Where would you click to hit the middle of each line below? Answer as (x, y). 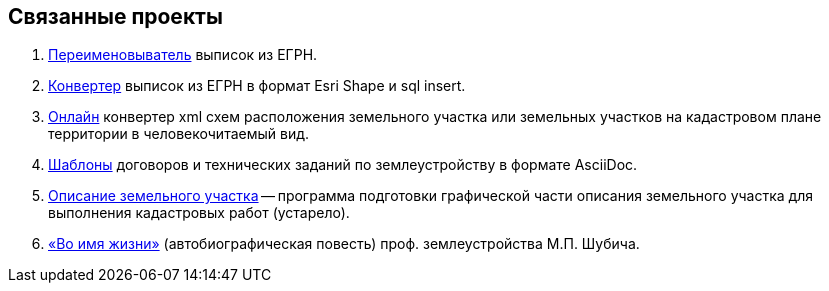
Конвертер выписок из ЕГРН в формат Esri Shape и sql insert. (257, 86)
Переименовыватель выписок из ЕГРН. (183, 55)
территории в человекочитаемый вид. (178, 134)
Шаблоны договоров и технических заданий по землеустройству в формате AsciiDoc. (343, 165)
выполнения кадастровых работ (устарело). (199, 213)
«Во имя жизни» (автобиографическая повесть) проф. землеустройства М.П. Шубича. (344, 244)
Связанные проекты (115, 16)
